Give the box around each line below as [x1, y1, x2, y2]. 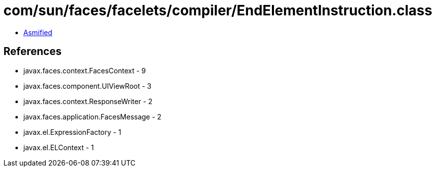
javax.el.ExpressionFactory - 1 [23, 127, 121, 136]
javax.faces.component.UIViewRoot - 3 [23, 81, 152, 90]
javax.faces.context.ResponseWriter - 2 [23, 97, 153, 106]
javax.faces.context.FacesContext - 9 [23, 66, 146, 75]
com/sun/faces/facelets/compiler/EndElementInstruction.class [3, 2, 433, 19]
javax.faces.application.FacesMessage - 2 [23, 112, 162, 121]
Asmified [23, 28, 53, 37]
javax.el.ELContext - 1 [23, 143, 94, 152]
